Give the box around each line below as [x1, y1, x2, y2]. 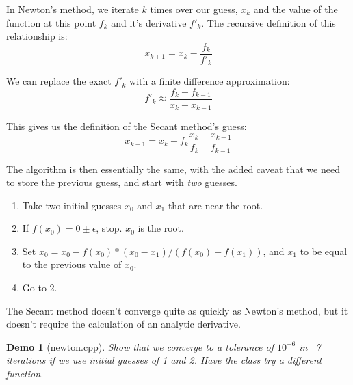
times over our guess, [150, 2, 238, 16]
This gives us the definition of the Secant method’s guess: [6, 119, 247, 133]
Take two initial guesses [22, 198, 122, 212]
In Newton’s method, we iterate [6, 2, 139, 16]
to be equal [300, 243, 348, 258]
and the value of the [253, 2, 338, 16]
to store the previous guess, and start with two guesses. [6, 175, 237, 189]
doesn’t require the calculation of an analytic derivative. [6, 317, 241, 331]
